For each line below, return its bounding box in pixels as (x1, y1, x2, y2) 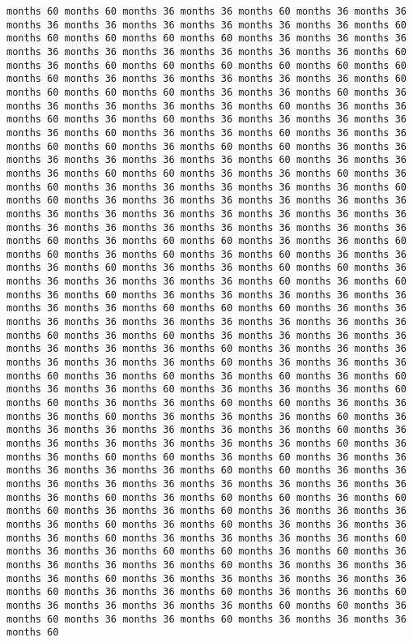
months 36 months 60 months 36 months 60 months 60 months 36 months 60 (6, 491, 407, 503)
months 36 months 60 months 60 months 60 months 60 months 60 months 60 (6, 59, 407, 71)
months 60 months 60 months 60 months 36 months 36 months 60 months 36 (6, 86, 407, 98)
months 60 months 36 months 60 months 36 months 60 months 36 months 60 (6, 370, 407, 382)
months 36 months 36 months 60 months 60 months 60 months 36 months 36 (6, 302, 407, 315)
